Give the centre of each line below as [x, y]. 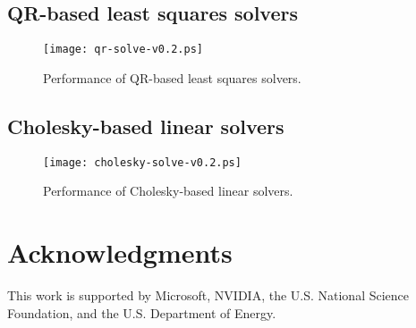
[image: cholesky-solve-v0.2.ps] [142, 162]
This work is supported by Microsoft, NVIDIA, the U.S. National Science [208, 295]
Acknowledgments [120, 252]
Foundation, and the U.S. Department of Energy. [142, 312]
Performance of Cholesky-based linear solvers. [168, 191]
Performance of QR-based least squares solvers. [172, 77]
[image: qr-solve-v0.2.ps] [123, 50]
